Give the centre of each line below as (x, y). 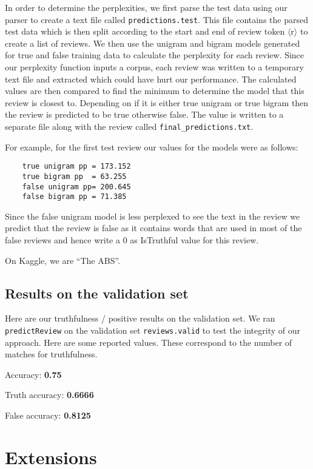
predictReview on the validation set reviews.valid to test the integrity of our (153, 330)
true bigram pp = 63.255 (74, 176)
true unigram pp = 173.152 (76, 167)
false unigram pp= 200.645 (76, 187)
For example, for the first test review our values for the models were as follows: (152, 147)
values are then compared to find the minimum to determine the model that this (155, 91)
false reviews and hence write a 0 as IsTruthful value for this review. (132, 240)
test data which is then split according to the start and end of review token (145, 31)
